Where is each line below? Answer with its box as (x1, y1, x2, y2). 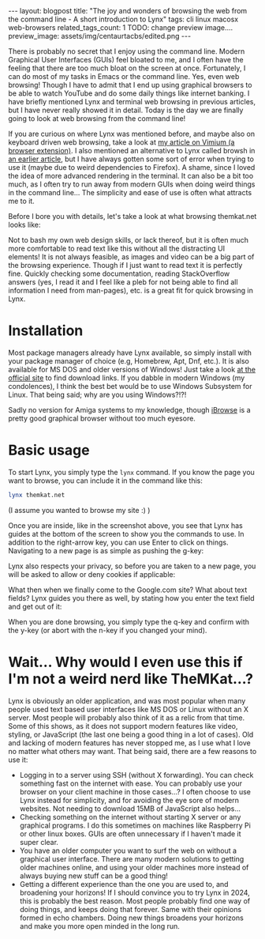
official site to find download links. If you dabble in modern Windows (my (8, 373, 245, 383)
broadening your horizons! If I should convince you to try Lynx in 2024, (19, 888, 250, 897)
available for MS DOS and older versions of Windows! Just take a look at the (8, 364, 256, 374)
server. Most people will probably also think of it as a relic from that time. (8, 713, 245, 722)
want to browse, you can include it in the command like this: (8, 476, 203, 485)
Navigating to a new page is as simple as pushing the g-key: (8, 545, 204, 555)
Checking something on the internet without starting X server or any (19, 812, 241, 821)
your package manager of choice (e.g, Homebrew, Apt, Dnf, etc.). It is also (8, 356, 250, 365)
